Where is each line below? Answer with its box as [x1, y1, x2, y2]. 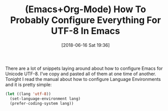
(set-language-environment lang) [10, 96, 81, 101]
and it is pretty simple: [5, 81, 52, 88]
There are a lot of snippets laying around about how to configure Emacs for [5, 65, 163, 71]
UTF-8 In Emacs [50, 25, 121, 37]
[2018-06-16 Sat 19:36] [61, 42, 110, 48]
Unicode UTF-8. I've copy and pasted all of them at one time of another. [5, 70, 156, 77]
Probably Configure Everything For [10, 14, 161, 26]
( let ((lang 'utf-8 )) [5, 91, 51, 96]
